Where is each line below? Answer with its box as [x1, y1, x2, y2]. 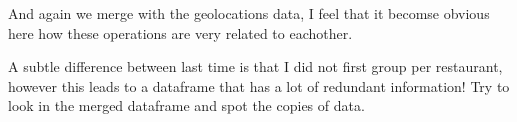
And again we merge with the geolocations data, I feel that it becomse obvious [8, 3, 490, 23]
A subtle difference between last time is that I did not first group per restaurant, [8, 56, 503, 77]
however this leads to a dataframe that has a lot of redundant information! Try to [8, 75, 510, 96]
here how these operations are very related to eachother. [8, 22, 353, 43]
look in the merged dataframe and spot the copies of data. [8, 95, 365, 116]
